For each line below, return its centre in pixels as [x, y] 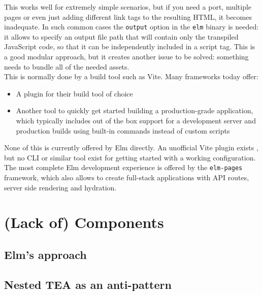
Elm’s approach [45, 254]
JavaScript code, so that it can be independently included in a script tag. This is [130, 46]
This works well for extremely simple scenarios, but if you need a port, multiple [128, 7]
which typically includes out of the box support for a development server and [136, 120]
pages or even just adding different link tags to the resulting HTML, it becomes [128, 17]
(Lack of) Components [84, 222]
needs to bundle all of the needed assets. [67, 66]
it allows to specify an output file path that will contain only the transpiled [121, 36]
